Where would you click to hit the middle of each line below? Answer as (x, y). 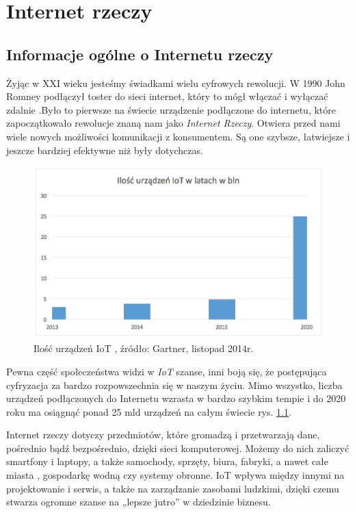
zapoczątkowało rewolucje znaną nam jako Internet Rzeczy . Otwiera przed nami (173, 123)
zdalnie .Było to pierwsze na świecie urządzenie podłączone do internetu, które (171, 109)
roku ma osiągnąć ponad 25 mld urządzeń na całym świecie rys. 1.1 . (149, 411)
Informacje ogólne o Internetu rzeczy (140, 54)
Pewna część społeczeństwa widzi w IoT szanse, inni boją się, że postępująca (167, 371)
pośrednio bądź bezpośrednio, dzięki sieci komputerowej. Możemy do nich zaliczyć (178, 448)
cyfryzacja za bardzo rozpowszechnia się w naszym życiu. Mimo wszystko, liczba (174, 385)
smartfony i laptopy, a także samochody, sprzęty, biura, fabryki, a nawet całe (168, 461)
